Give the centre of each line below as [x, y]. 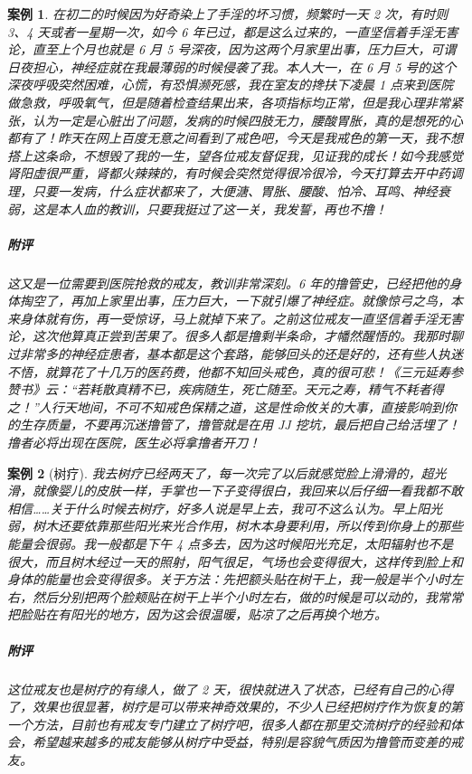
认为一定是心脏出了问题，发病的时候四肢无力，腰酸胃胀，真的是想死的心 [247, 120]
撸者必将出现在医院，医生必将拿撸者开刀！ [134, 443]
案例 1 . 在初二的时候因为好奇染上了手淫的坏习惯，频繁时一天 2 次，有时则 [228, 14]
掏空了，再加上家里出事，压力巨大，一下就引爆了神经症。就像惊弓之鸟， [235, 301]
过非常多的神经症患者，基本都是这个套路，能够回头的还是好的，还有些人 [222, 354]
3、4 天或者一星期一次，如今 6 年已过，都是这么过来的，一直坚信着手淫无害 [233, 31]
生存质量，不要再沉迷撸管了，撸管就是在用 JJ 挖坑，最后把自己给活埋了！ [240, 425]
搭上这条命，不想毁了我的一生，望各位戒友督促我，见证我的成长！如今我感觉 [235, 155]
